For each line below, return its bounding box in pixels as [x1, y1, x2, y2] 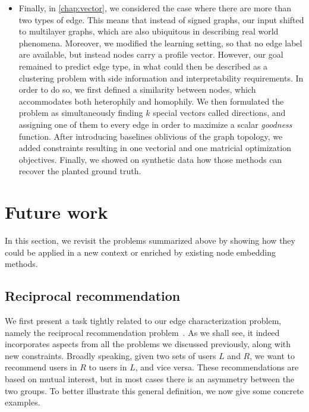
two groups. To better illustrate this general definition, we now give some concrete [5, 384, 304, 397]
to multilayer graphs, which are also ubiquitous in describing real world [18, 25, 279, 37]
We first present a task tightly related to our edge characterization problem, [5, 314, 282, 327]
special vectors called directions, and [153, 106, 286, 119]
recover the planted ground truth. [18, 165, 141, 177]
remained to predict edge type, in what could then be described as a [18, 59, 268, 72]
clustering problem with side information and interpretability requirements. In [18, 71, 304, 84]
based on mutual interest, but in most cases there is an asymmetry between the [5, 372, 295, 385]
